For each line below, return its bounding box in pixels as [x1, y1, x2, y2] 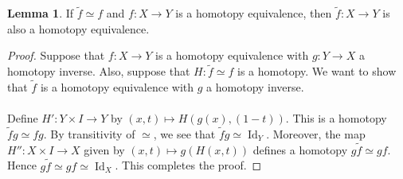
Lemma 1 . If [7, 5, 74, 21]
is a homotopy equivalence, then [175, 5, 332, 21]
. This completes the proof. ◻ [115, 157, 262, 173]
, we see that [153, 126, 216, 142]
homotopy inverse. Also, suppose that [7, 63, 190, 80]
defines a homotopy [252, 141, 348, 158]
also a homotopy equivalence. [7, 20, 150, 37]
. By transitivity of [43, 126, 135, 142]
